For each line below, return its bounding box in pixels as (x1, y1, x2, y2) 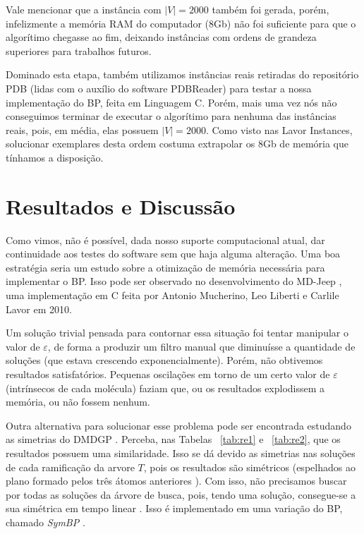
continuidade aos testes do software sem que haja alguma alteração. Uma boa (6, 246, 341, 261)
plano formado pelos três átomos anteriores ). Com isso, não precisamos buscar (6, 473, 347, 488)
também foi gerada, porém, (212, 2, 329, 16)
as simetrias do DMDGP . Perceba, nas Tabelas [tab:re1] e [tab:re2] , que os (6, 432, 341, 447)
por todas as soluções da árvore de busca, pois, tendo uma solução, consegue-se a (6, 487, 356, 502)
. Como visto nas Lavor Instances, (205, 122, 353, 137)
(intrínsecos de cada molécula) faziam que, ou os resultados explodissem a (6, 380, 325, 395)
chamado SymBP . (6, 514, 85, 529)
